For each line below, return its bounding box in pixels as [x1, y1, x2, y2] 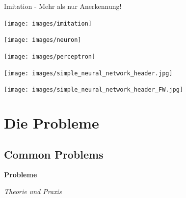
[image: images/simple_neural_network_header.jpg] [4, 69, 173, 77]
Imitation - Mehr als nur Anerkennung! [4, 1, 122, 11]
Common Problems [4, 146, 104, 162]
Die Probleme [4, 113, 99, 133]
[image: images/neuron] [4, 36, 81, 44]
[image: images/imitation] [4, 20, 92, 27]
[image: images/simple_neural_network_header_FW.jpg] [4, 86, 184, 94]
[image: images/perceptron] [4, 53, 96, 60]
